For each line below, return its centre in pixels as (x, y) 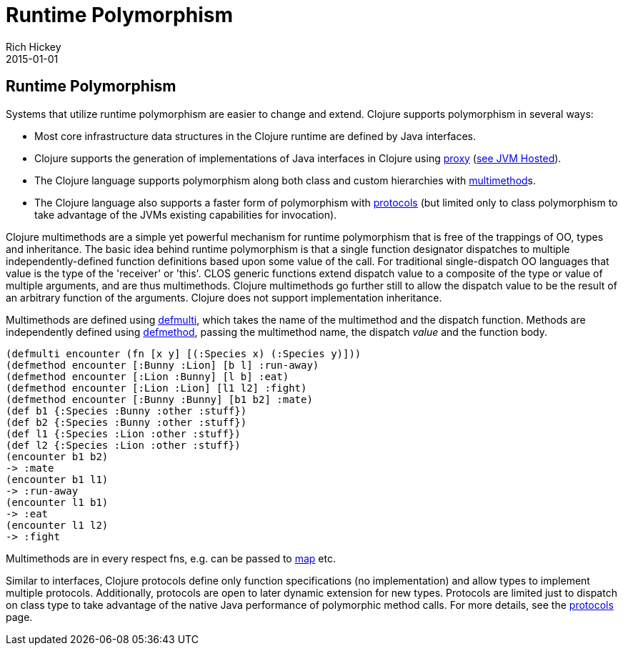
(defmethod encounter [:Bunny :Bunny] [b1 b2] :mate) (159, 399)
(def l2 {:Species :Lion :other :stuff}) (123, 445)
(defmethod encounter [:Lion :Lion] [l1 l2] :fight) (156, 388)
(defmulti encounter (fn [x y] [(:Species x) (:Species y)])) (184, 353)
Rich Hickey (34, 46)
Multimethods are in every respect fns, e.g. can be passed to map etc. (171, 558)
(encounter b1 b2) (57, 456)
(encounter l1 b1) (57, 502)
